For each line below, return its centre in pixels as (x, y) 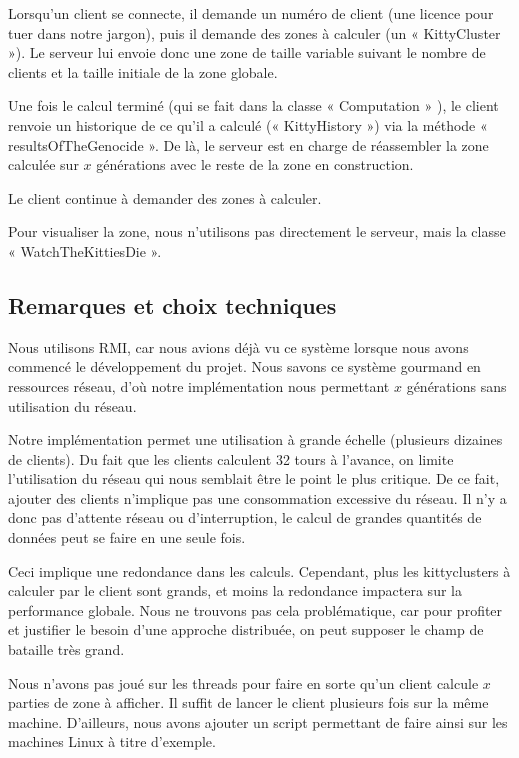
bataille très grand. (66, 649)
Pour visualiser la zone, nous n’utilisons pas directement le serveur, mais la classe (257, 231)
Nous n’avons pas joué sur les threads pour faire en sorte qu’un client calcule (243, 682)
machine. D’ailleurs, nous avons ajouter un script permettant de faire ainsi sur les (258, 721)
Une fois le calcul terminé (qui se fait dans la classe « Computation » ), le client (253, 105)
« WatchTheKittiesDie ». (85, 250)
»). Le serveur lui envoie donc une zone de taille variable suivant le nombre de (247, 52)
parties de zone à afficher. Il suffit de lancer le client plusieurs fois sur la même (248, 702)
